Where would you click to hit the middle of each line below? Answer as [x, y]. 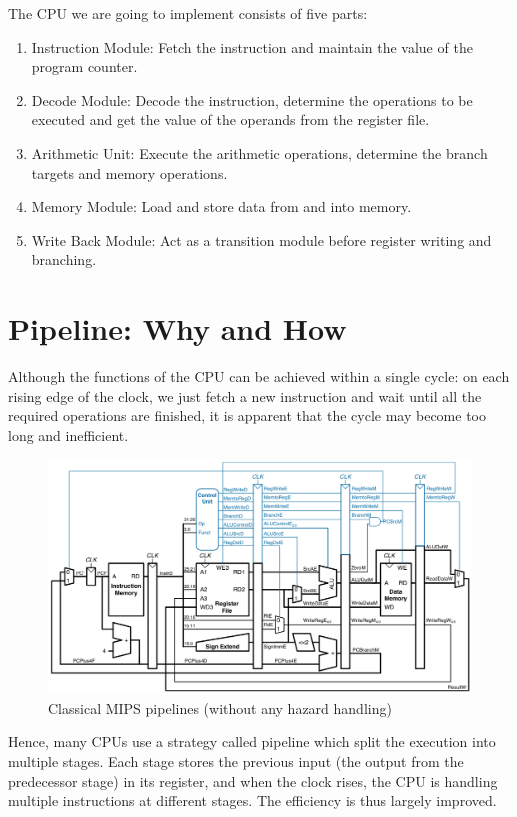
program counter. [84, 66]
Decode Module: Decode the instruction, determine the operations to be [252, 99]
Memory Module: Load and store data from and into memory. [221, 206]
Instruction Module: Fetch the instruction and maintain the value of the [252, 46]
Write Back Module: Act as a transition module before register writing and [261, 239]
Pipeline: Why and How [177, 328]
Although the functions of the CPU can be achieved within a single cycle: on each [259, 376]
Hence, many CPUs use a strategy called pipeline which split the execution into [252, 741]
